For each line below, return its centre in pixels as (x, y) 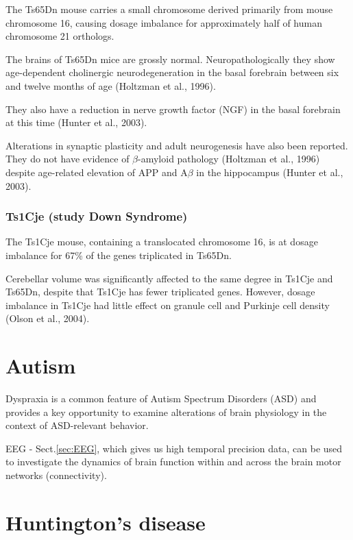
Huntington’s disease (106, 522)
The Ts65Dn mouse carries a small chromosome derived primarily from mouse (169, 9)
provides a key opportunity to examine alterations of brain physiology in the (166, 412)
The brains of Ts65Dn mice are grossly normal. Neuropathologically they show (170, 59)
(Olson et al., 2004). (48, 318)
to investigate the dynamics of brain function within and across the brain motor (173, 462)
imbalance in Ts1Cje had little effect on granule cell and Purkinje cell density (168, 305)
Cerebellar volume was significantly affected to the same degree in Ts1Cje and (169, 278)
